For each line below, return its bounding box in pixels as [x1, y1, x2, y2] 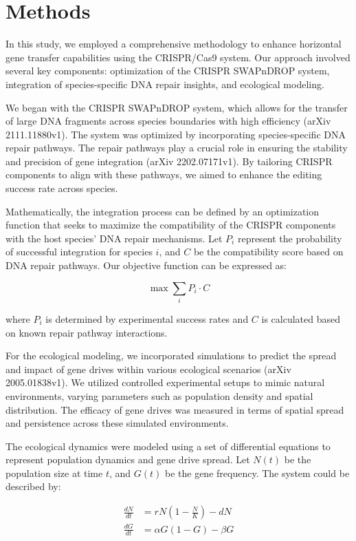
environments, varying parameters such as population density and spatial [5, 388, 313, 403]
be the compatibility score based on [193, 244, 344, 259]
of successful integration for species [5, 244, 153, 259]
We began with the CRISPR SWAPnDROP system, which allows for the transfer [5, 100, 348, 114]
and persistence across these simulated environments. [5, 416, 229, 430]
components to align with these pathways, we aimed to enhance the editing [5, 167, 322, 182]
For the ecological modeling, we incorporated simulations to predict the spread [5, 348, 337, 363]
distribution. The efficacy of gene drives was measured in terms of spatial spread [5, 402, 344, 416]
